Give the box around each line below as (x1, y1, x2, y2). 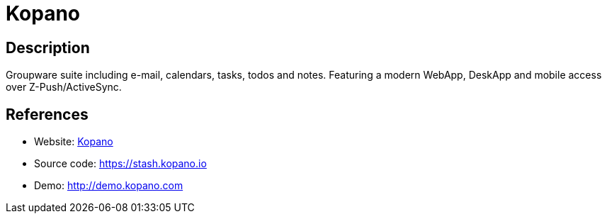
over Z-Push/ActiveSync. (6, 81, 122, 94)
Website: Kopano (34, 135, 113, 148)
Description (6, 38, 90, 57)
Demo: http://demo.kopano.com (34, 179, 183, 192)
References (6, 105, 89, 123)
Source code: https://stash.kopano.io (34, 157, 207, 170)
